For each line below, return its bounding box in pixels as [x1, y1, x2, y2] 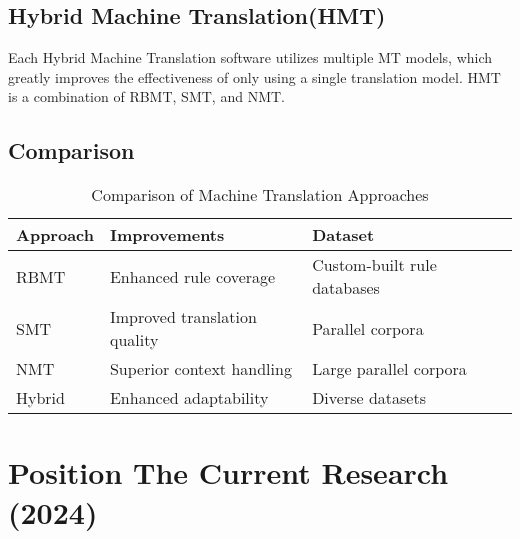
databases [312, 276, 380, 300]
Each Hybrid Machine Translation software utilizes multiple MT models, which [8, 47, 493, 68]
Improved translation [109, 305, 257, 329]
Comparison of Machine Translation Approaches [91, 183, 429, 207]
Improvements [109, 223, 225, 247]
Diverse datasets [312, 386, 426, 410]
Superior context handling [109, 357, 292, 381]
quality [109, 328, 159, 352]
